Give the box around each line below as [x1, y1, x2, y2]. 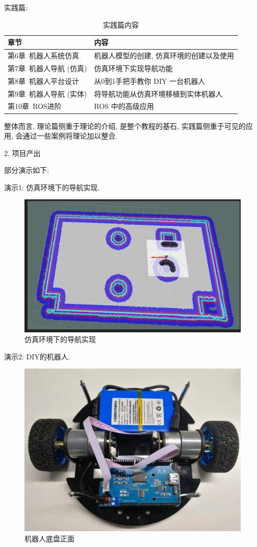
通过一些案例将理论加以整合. [22, 130, 118, 141]
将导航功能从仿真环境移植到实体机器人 [94, 88, 223, 99]
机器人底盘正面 [24, 533, 74, 543]
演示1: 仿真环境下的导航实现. [4, 181, 100, 192]
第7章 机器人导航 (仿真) [8, 62, 87, 73]
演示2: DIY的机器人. [4, 351, 70, 361]
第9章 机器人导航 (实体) [8, 88, 87, 99]
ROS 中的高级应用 [94, 101, 154, 111]
